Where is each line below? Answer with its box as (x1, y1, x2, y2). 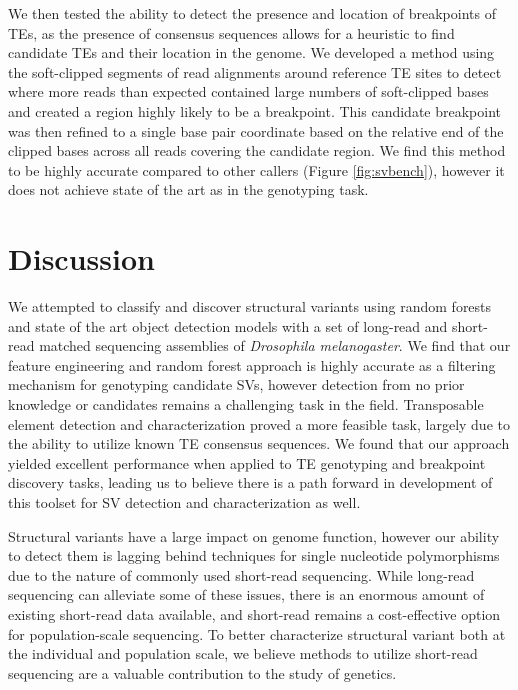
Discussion (8, 238, 155, 279)
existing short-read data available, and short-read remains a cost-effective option (8, 603, 501, 624)
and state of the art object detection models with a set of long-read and (8, 315, 448, 336)
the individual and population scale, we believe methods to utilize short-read (8, 643, 478, 664)
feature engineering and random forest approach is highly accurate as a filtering (8, 354, 496, 375)
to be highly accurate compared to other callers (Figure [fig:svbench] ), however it (8, 159, 505, 180)
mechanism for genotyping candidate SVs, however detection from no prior (8, 374, 465, 395)
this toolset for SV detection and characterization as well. (8, 492, 361, 512)
